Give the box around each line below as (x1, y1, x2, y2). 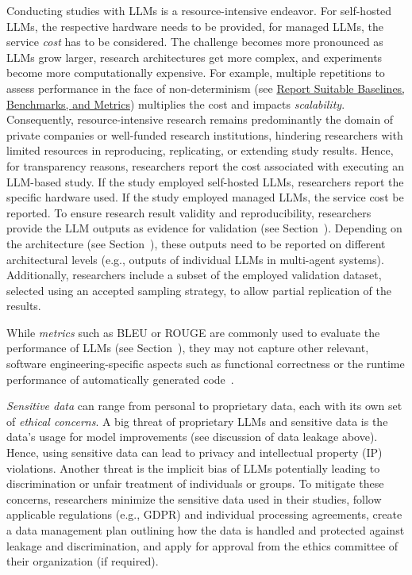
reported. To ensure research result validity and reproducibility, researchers (6, 204, 372, 220)
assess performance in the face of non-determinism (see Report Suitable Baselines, (6, 79, 406, 96)
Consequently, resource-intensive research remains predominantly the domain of (6, 111, 394, 128)
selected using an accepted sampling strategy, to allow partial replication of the (6, 282, 391, 298)
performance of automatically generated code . (6, 370, 234, 387)
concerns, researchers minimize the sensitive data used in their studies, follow (6, 490, 382, 507)
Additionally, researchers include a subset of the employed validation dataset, (6, 266, 382, 283)
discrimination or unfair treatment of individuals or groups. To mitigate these (6, 475, 384, 492)
